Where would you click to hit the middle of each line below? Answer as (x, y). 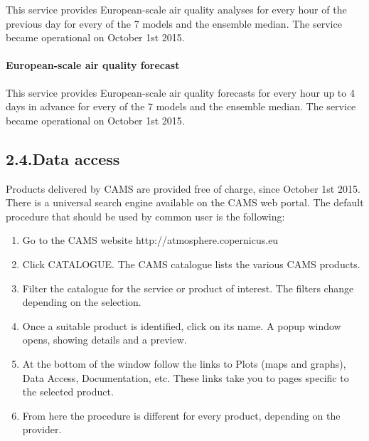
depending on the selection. (82, 302)
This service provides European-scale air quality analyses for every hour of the (176, 9)
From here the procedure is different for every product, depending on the (181, 415)
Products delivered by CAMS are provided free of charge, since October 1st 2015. (183, 188)
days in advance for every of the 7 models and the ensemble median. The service (181, 106)
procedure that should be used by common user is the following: (145, 216)
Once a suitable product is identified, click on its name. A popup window (182, 325)
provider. (42, 429)
